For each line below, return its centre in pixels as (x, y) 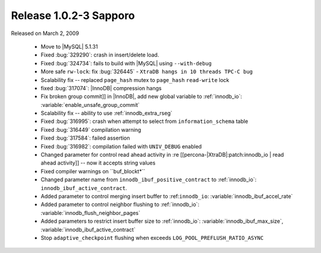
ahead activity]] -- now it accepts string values (98, 163)
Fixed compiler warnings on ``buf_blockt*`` (93, 171)
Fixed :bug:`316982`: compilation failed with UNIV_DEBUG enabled (121, 146)
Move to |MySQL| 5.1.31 (69, 46)
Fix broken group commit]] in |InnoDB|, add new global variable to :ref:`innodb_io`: (141, 97)
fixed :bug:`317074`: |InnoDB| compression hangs (101, 88)
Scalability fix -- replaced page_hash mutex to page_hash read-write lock (135, 80)
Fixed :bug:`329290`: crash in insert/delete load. (100, 55)
